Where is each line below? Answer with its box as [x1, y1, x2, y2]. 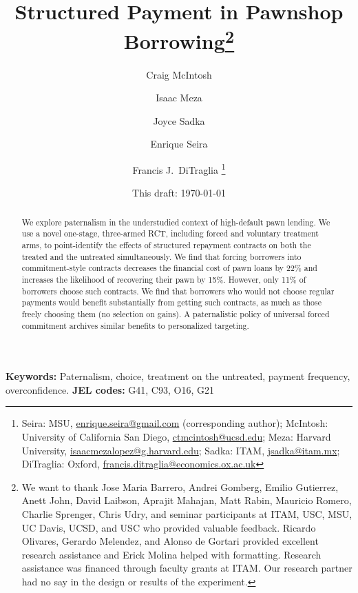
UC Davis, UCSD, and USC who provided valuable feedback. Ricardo [21, 520, 316, 534]
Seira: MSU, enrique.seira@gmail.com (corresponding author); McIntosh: [21, 416, 328, 430]
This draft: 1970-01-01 [132, 185, 226, 200]
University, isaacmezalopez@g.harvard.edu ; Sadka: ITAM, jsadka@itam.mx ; [21, 443, 340, 457]
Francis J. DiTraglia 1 [132, 161, 226, 177]
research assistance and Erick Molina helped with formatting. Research [21, 547, 322, 561]
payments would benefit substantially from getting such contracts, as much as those [21, 296, 322, 308]
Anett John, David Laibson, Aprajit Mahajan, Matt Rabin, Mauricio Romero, [21, 493, 352, 507]
